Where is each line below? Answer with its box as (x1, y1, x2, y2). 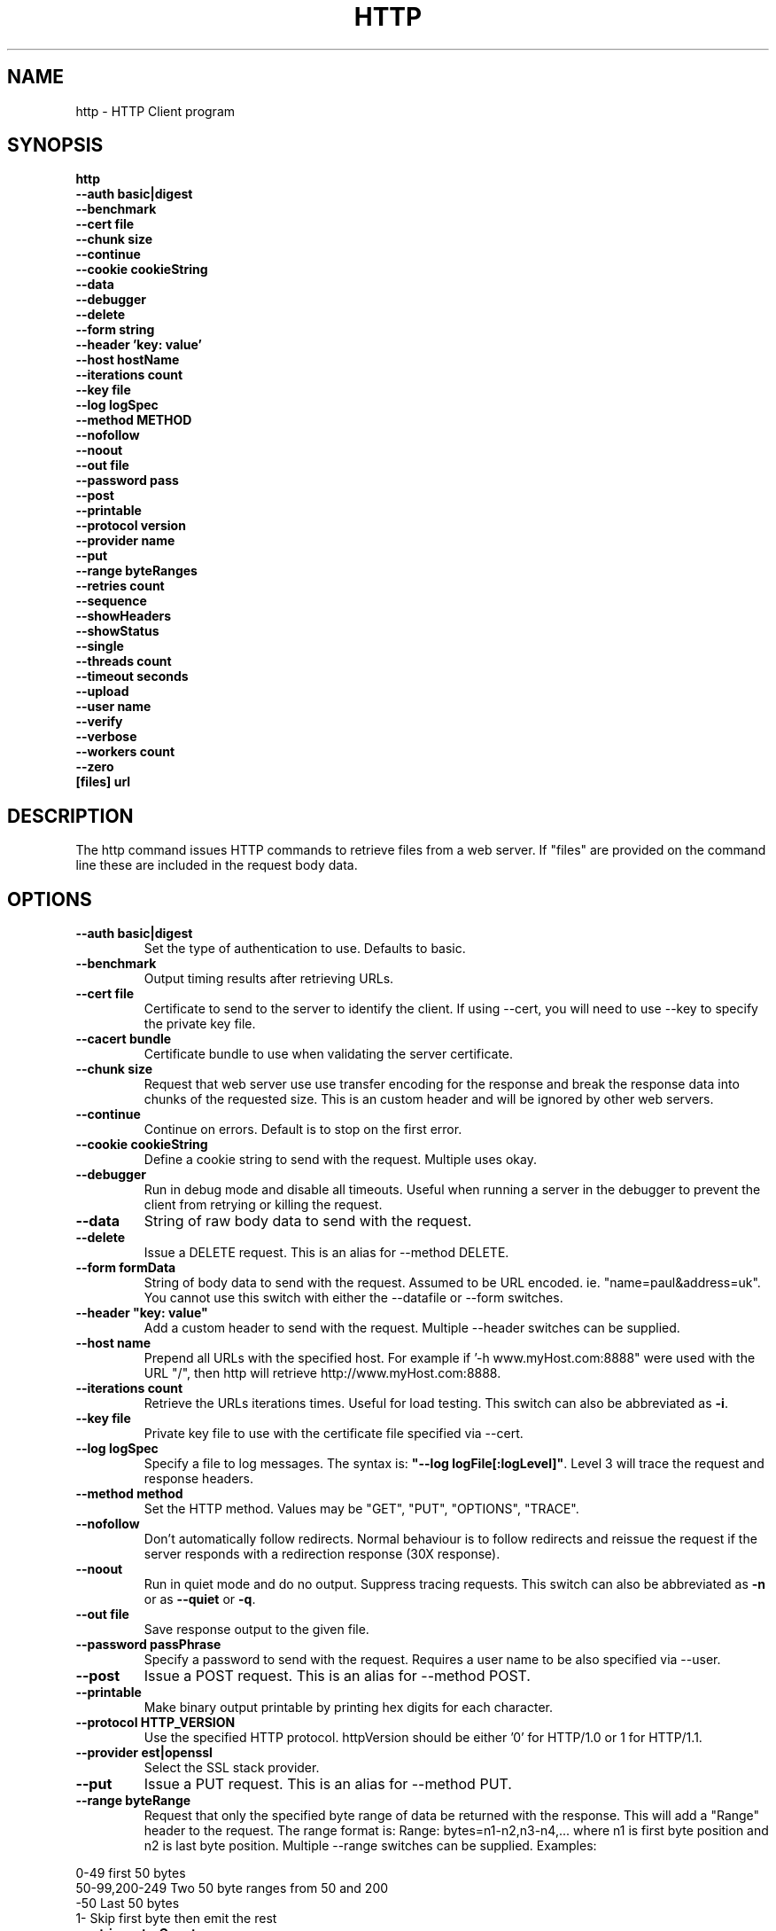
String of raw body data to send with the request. (144, 1212, 472, 1231)
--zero (75, 759, 114, 775)
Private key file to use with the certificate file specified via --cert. (144, 1426, 524, 1442)
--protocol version (75, 518, 186, 534)
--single (75, 638, 124, 654)
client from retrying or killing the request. (144, 1197, 383, 1213)
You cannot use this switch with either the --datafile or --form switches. (144, 1290, 563, 1306)
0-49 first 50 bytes (75, 1865, 186, 1881)
